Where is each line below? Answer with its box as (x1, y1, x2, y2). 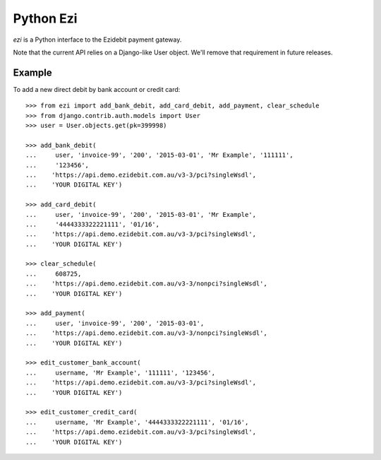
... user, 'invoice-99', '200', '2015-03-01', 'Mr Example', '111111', (25, 151, 294, 159)
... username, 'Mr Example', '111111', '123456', (25, 368, 215, 377)
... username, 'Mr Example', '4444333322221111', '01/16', (25, 418, 249, 426)
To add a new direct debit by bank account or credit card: (13, 85, 181, 93)
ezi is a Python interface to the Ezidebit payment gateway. (13, 35, 182, 44)
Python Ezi (13, 11, 78, 26)
